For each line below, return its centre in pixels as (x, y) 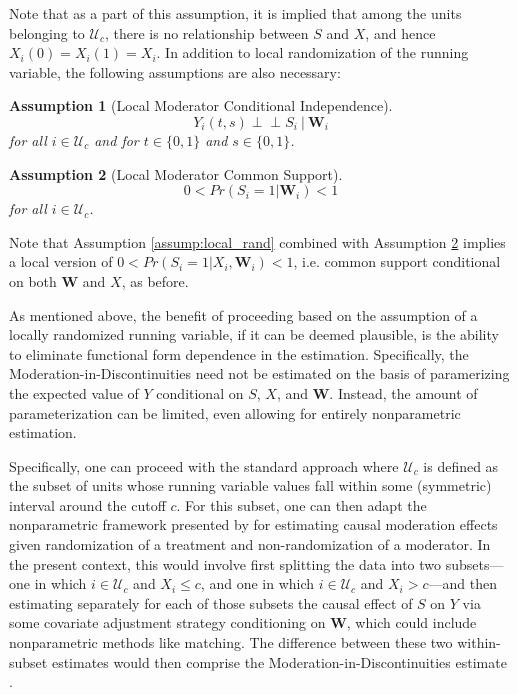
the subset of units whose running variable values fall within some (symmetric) (250, 485)
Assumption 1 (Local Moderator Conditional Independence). (201, 105)
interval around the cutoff (87, 504)
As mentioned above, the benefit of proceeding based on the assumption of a (243, 314)
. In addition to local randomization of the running (312, 52)
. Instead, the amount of (403, 392)
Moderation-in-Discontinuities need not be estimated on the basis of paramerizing (259, 373)
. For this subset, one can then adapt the (301, 504)
